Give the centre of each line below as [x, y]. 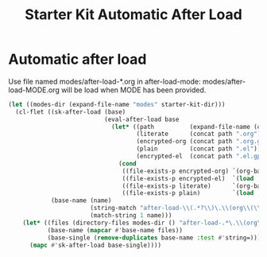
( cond [127, 164]
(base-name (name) [81, 201]
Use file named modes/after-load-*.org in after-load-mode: [104, 81]
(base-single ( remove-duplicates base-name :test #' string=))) [154, 238]
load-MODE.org [34, 90]
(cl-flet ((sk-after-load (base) [71, 112]
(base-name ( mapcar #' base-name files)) [115, 230]
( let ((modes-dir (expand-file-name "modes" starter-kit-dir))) [117, 104]
